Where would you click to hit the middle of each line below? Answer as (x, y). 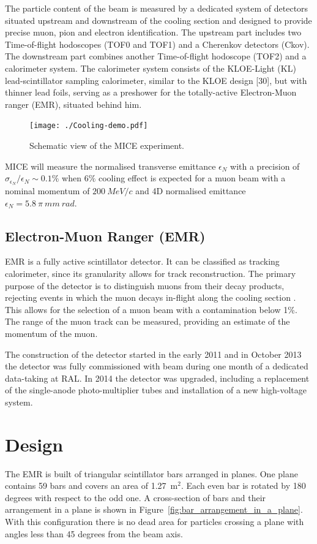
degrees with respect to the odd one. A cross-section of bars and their (136, 497)
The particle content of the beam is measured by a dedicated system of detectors (157, 8)
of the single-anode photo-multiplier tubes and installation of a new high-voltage (156, 390)
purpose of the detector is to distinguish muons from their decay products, (145, 285)
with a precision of (265, 166)
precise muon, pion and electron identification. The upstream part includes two (153, 32)
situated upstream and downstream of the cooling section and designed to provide (158, 20)
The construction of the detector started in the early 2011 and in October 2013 (153, 354)
